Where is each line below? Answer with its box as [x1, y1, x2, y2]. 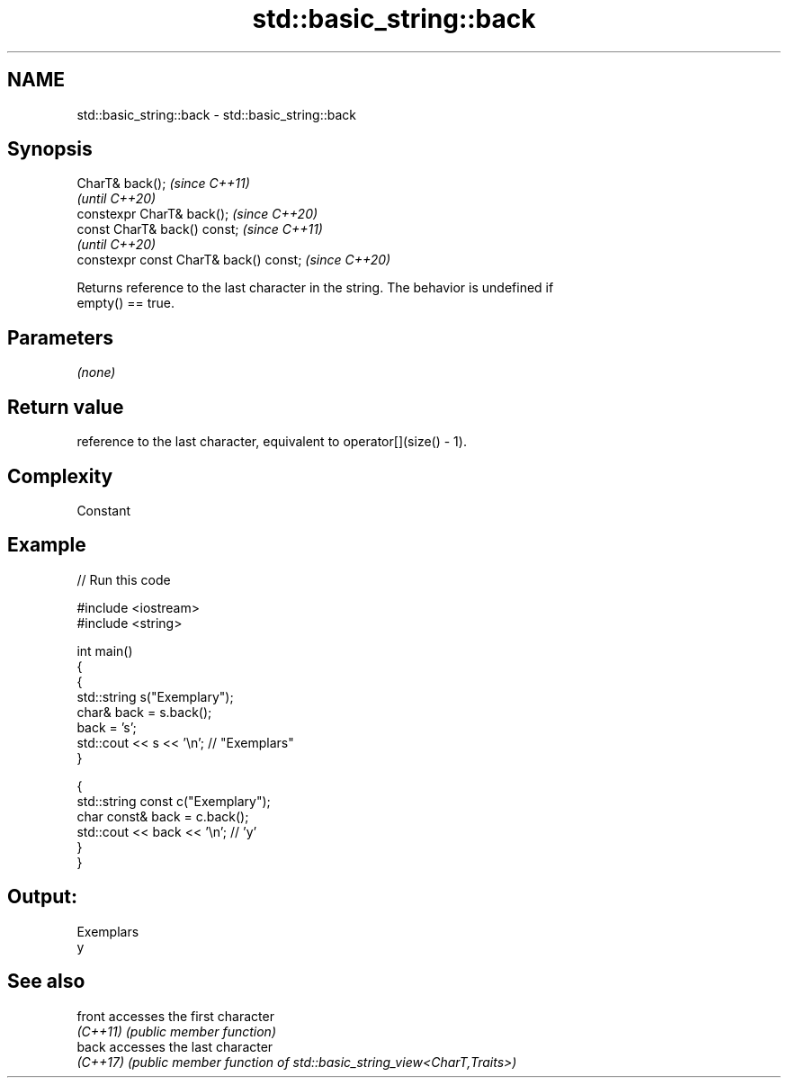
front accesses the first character [76, 1008, 274, 1024]
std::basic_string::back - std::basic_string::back [76, 106, 357, 122]
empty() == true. [76, 295, 175, 311]
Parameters [7, 326, 113, 349]
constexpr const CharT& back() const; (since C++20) [76, 252, 391, 268]
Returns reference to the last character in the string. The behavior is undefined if [76, 280, 554, 296]
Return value [7, 395, 124, 418]
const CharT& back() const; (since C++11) [76, 221, 323, 238]
